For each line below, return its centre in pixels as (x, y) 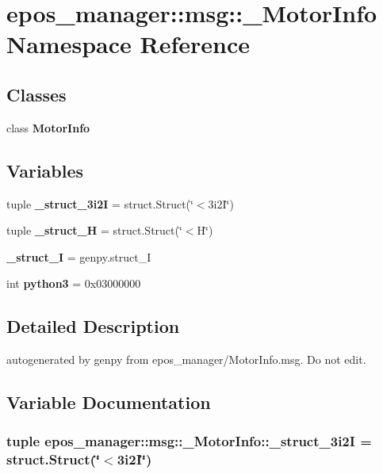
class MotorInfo (48, 127)
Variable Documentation (109, 402)
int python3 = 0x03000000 (74, 283)
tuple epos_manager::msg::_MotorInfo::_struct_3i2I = (189, 441)
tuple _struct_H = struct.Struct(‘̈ (94, 230)
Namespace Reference (128, 44)
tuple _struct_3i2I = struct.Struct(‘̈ (100, 203)
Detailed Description (93, 326)
